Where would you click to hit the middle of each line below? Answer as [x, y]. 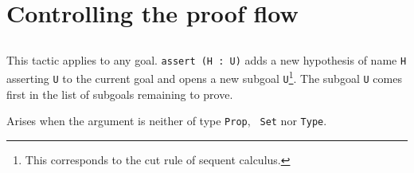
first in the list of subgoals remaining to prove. [120, 94]
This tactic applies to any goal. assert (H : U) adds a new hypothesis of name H [207, 59]
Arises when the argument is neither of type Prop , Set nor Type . [167, 121]
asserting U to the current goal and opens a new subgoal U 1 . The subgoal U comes [204, 77]
